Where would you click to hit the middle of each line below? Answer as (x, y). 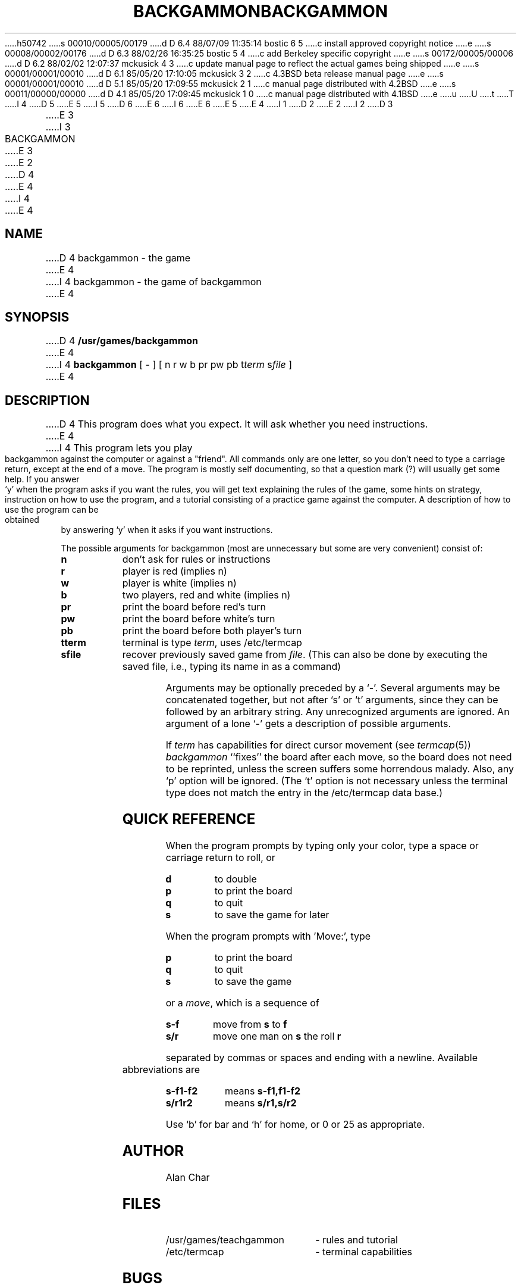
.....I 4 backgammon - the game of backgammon (153, 281)
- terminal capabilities (364, 1251)
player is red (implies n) (175, 571)
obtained (22, 520)
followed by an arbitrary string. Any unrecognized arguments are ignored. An (338, 712)
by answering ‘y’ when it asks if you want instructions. (167, 530)
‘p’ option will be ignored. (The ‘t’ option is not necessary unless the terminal (337, 781)
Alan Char (188, 1177)
